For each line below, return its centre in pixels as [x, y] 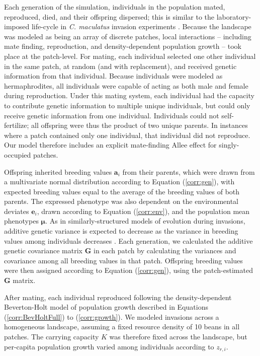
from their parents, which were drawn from [189, 171]
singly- [229, 145]
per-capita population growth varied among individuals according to [109, 346]
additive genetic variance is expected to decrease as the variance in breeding [121, 231]
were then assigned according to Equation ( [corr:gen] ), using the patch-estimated [128, 270]
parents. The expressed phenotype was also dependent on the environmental [121, 201]
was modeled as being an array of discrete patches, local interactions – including [128, 36]
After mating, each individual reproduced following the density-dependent [118, 297]
